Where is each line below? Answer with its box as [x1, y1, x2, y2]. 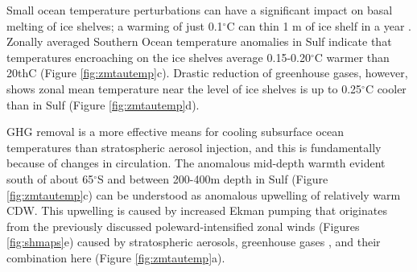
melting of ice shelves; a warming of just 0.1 [6, 17, 223, 34]
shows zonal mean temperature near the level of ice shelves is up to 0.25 [6, 80, 362, 97]
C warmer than [314, 48, 390, 65]
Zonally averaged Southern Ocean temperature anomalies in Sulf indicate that [6, 33, 392, 50]
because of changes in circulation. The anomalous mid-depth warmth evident [6, 155, 386, 171]
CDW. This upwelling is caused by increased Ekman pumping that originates [6, 202, 387, 219]
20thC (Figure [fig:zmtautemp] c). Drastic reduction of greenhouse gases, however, [6, 64, 408, 81]
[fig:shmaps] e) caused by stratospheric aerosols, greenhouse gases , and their [6, 233, 381, 250]
